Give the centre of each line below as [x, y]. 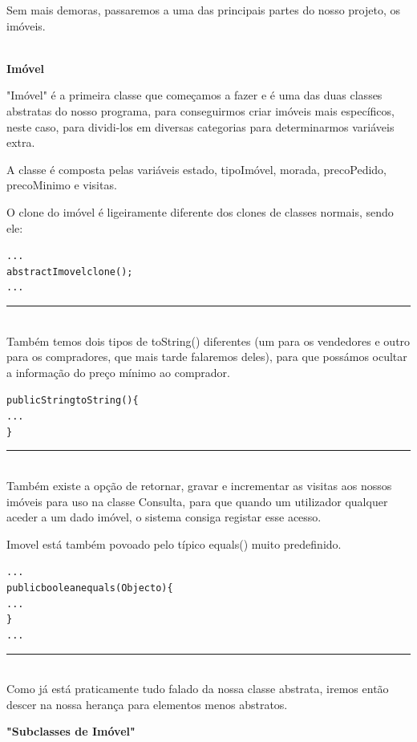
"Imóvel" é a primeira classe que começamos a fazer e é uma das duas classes [194, 95]
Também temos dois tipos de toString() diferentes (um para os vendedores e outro [208, 341]
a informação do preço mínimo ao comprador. [118, 372]
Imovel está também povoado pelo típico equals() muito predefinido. [174, 543]
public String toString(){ [73, 401]
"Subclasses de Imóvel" [71, 731]
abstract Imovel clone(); [70, 272]
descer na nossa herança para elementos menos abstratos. [147, 704]
